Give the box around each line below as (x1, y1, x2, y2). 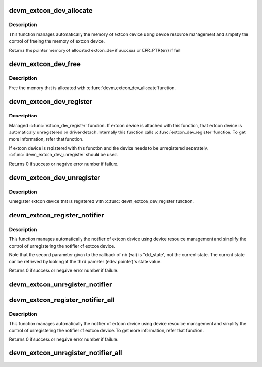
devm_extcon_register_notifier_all (9, 296, 115, 304)
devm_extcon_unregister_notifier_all (9, 349, 122, 357)
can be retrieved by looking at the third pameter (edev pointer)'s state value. (9, 259, 162, 265)
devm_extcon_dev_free (9, 60, 81, 68)
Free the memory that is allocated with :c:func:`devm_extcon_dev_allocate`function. (9, 85, 176, 91)
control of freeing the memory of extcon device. (9, 38, 105, 44)
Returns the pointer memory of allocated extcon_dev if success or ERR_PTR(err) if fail (9, 47, 180, 53)
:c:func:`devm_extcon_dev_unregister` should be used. (9, 152, 118, 158)
